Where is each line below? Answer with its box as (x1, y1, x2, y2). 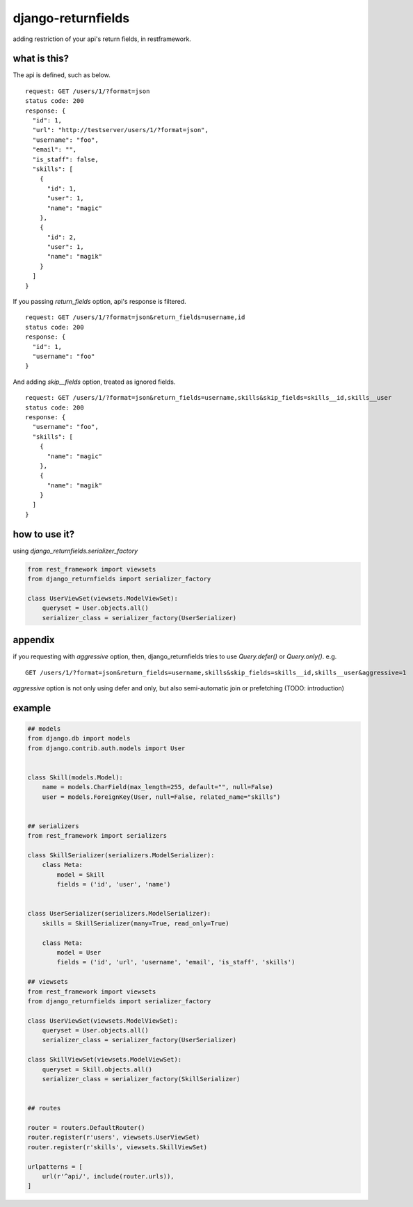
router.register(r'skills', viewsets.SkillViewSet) (27, 1143, 208, 1151)
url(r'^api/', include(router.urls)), (42, 1172, 175, 1180)
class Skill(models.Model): (27, 773, 123, 781)
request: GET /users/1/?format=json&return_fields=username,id (25, 314, 245, 321)
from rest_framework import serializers (27, 832, 167, 840)
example (13, 702, 51, 714)
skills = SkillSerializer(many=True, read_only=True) (42, 919, 229, 927)
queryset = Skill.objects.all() (42, 1065, 153, 1074)
